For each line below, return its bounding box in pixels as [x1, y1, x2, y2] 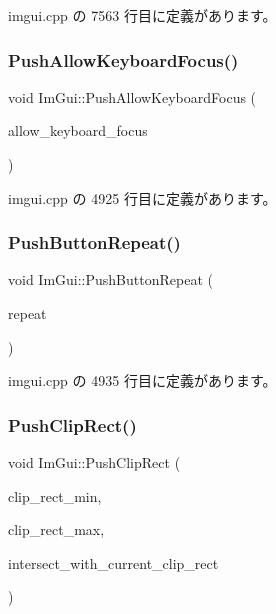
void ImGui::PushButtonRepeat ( [8, 269, 213, 290]
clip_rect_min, [8, 485, 102, 506]
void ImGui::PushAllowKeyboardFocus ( [8, 86, 257, 107]
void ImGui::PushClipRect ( [8, 452, 181, 472]
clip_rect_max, [8, 519, 105, 540]
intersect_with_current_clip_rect [8, 552, 219, 573]
